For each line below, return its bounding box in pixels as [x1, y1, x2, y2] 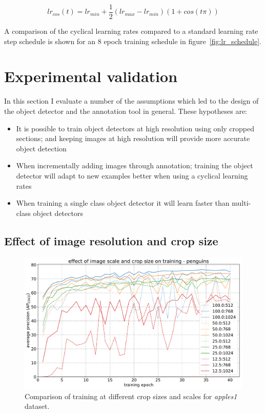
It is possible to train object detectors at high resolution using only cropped [16, 123, 254, 133]
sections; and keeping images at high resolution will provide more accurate [16, 133, 250, 144]
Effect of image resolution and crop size [4, 232, 218, 248]
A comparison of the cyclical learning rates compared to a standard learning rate [4, 26, 258, 36]
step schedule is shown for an [4, 35, 96, 46]
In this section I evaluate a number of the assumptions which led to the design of [4, 95, 259, 106]
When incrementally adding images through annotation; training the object [16, 160, 253, 171]
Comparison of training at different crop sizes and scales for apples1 [25, 390, 237, 401]
